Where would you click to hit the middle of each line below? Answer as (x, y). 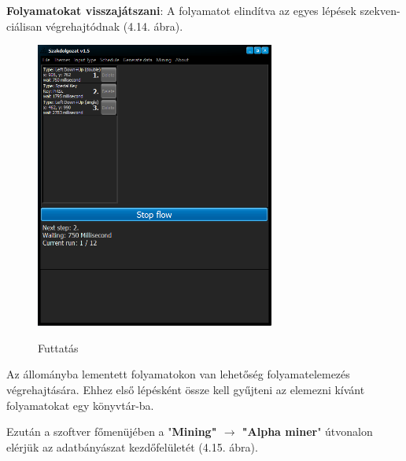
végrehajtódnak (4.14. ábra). (114, 26)
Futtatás (58, 347)
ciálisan (24, 26)
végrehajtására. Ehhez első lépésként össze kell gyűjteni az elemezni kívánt (186, 390)
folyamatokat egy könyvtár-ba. (80, 405)
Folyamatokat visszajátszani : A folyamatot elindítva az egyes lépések (181, 10)
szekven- (380, 10)
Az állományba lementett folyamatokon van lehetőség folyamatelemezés (178, 374)
